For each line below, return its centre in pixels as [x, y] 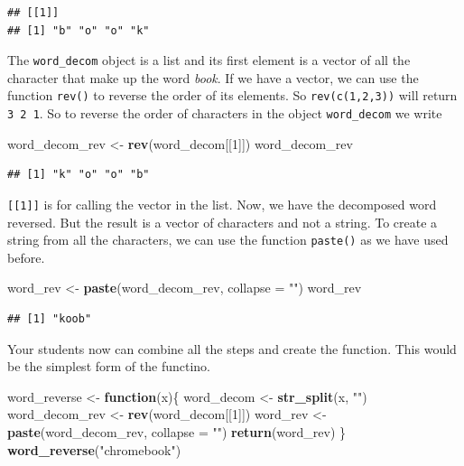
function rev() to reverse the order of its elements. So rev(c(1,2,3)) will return [232, 95]
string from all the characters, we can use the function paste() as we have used [228, 240]
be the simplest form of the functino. [109, 366]
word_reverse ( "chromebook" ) [94, 449]
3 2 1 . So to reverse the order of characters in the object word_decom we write [225, 113]
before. [26, 257]
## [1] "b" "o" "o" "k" [79, 30]
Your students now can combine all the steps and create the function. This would [232, 348]
